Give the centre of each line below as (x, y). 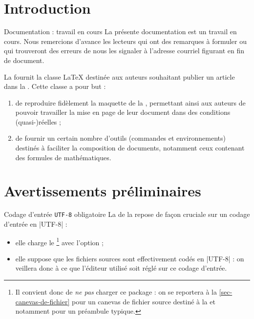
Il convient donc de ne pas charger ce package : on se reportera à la (116, 292)
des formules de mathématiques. (63, 157)
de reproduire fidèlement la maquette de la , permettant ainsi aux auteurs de (130, 102)
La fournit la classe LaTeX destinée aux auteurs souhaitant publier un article (119, 76)
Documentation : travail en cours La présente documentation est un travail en (120, 32)
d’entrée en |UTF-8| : (36, 224)
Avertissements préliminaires (103, 191)
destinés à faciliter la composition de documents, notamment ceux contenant (130, 148)
